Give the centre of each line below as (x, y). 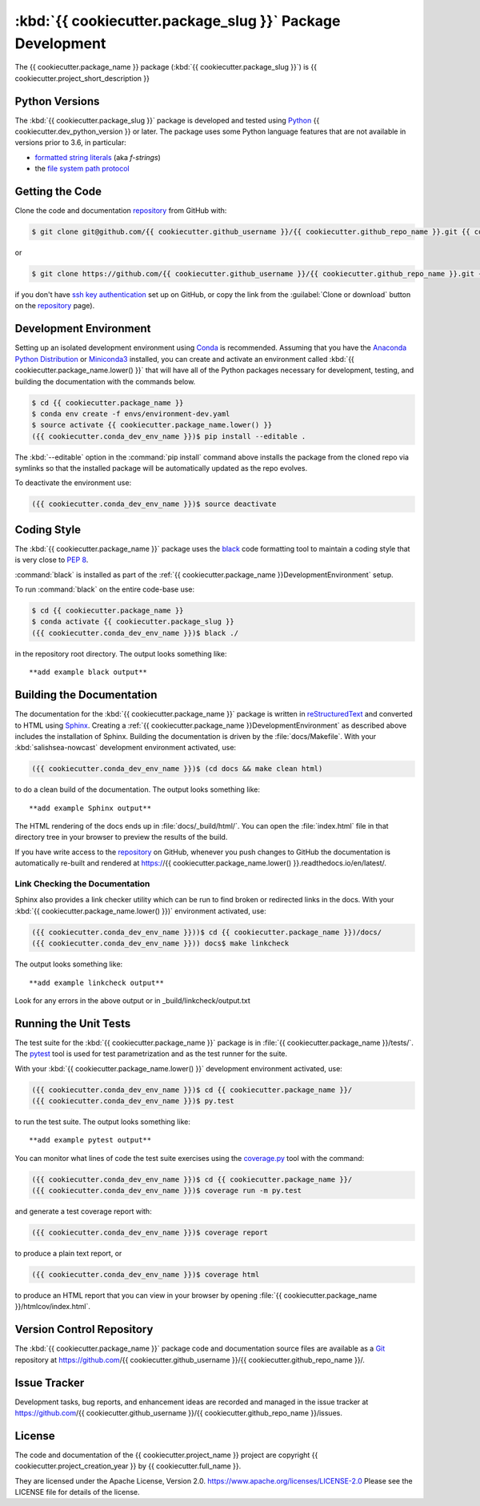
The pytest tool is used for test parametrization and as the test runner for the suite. (151, 1054)
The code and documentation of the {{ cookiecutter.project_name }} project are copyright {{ (166, 1455)
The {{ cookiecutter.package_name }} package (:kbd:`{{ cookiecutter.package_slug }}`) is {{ (166, 67)
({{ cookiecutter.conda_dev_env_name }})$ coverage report (150, 1233)
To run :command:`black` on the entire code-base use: (105, 589)
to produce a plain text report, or (68, 1254)
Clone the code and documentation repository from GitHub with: (121, 211)
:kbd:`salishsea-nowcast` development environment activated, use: (125, 748)
